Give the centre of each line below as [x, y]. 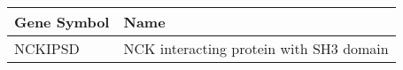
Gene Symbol [62, 22]
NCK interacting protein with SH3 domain [256, 48]
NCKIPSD [47, 48]
